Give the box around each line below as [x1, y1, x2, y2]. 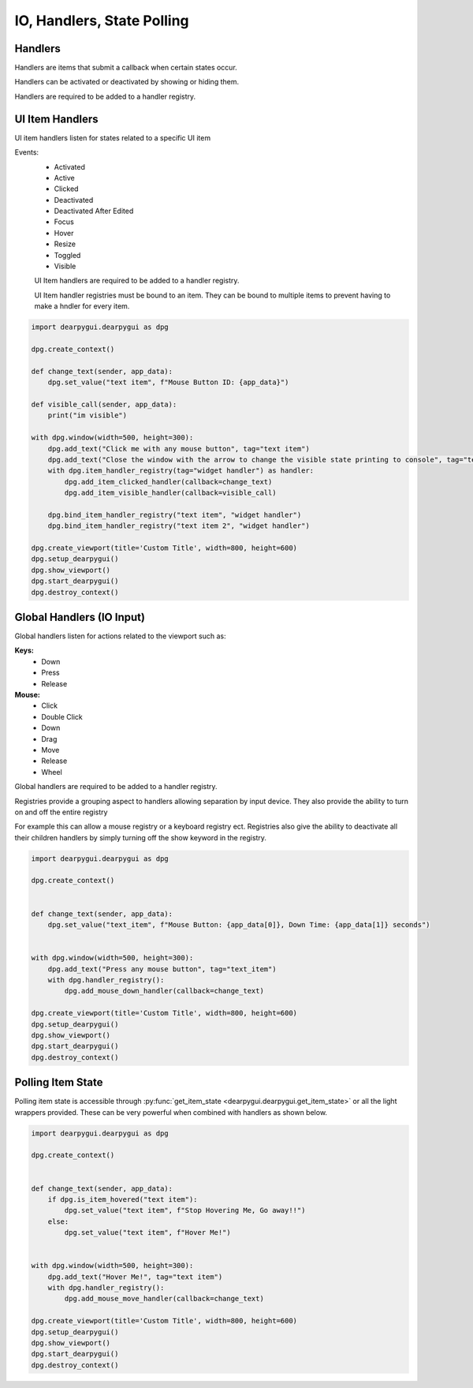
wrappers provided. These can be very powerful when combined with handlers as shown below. [14, 1107, 327, 1117]
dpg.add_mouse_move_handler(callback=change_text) [64, 1294, 264, 1304]
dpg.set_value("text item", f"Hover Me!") [64, 1228, 232, 1237]
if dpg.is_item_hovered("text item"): [47, 1195, 198, 1203]
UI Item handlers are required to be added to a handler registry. [34, 276, 240, 286]
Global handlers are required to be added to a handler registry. [14, 782, 218, 791]
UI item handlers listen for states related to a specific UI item [14, 133, 211, 142]
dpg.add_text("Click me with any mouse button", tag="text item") [47, 444, 311, 453]
